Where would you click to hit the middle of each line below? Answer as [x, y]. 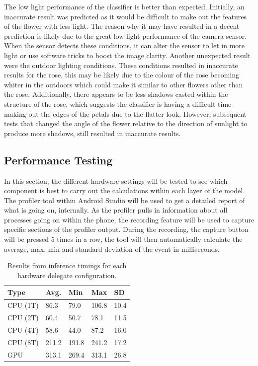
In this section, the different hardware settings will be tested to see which [116, 181]
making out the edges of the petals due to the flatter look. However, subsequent [126, 113]
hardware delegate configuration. [67, 275]
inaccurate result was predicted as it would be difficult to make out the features [126, 16]
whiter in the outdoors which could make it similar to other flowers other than [124, 84]
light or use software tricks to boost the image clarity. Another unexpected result [128, 55]
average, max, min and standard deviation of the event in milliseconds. [112, 249]
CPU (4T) [23, 329]
